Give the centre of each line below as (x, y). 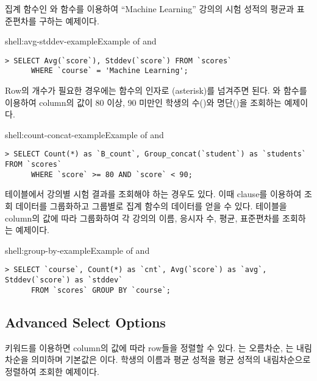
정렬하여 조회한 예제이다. (52, 371)
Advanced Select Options (85, 322)
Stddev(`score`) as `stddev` (64, 280)
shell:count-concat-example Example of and (84, 134)
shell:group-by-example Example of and (77, 250)
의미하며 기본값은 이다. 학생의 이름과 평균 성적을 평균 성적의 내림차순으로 (171, 359)
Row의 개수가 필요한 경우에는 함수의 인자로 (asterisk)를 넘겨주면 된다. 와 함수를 (156, 90)
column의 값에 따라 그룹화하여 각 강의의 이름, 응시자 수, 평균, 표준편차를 (142, 218)
